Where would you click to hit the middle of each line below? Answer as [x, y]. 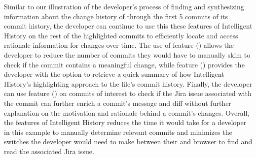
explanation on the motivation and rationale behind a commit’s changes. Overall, [127, 112]
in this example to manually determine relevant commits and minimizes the [118, 132]
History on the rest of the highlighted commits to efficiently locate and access [121, 35]
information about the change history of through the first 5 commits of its [116, 16]
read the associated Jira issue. [49, 151]
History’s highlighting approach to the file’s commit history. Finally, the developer [128, 83]
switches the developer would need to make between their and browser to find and [128, 142]
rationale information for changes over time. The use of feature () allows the [119, 45]
